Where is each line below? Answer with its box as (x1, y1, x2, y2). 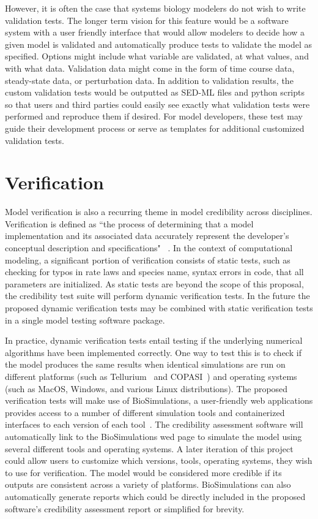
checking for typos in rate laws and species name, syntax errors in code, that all (5, 265, 304, 278)
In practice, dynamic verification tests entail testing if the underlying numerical (5, 334, 303, 347)
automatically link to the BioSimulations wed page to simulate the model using (5, 430, 302, 442)
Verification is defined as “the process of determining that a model (5, 217, 254, 230)
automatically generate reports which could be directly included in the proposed (5, 490, 306, 502)
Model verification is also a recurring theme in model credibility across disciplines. (5, 205, 312, 218)
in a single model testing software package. (5, 313, 165, 326)
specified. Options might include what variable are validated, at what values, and (5, 50, 309, 63)
